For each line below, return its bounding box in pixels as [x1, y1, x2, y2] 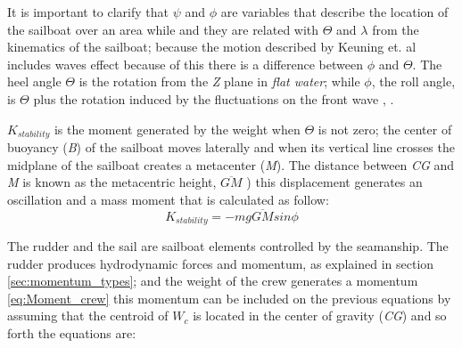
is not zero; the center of [318, 119, 452, 138]
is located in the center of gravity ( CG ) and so [193, 306, 447, 325]
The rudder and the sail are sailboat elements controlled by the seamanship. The [7, 237, 449, 255]
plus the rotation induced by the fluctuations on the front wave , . [33, 89, 394, 108]
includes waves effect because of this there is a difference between [7, 54, 363, 73]
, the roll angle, [371, 72, 456, 91]
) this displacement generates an [246, 173, 423, 191]
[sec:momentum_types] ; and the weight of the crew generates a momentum [7, 271, 418, 290]
